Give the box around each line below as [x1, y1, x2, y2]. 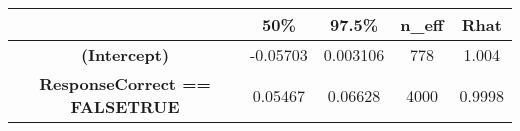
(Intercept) [80, 43, 170, 66]
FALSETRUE [70, 95, 180, 118]
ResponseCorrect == [39, 72, 211, 95]
